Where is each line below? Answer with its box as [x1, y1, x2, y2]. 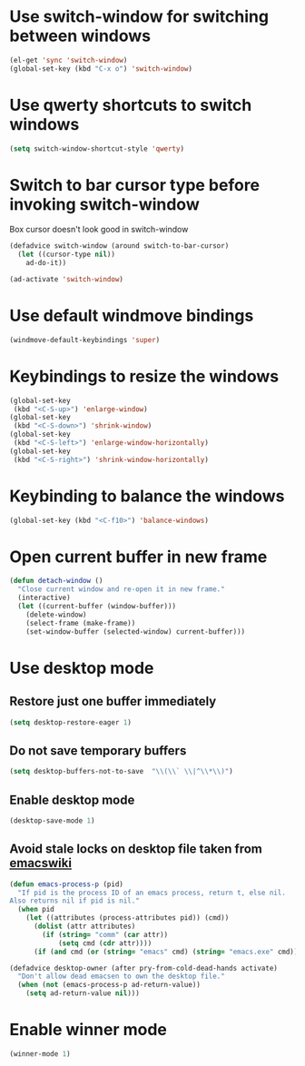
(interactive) [17, 593, 71, 603]
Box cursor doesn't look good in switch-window [9, 224, 189, 235]
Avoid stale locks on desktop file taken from [9, 842, 263, 857]
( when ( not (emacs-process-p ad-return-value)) [17, 981, 202, 990]
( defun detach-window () [9, 577, 103, 586]
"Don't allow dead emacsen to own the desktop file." [17, 972, 225, 982]
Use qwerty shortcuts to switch [9, 94, 252, 115]
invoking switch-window [9, 193, 200, 214]
